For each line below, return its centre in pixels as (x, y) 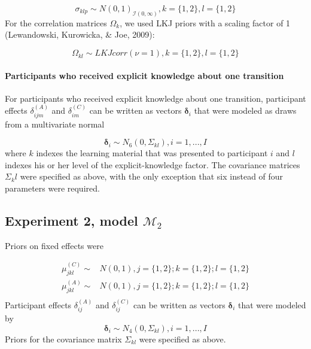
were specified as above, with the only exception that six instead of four (152, 176)
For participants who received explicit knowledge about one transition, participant (155, 98)
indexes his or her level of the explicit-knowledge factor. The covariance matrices (153, 164)
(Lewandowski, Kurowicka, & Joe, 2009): (80, 34)
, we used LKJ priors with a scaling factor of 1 (205, 22)
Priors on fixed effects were (54, 245)
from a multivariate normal (55, 124)
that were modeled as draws (245, 110)
